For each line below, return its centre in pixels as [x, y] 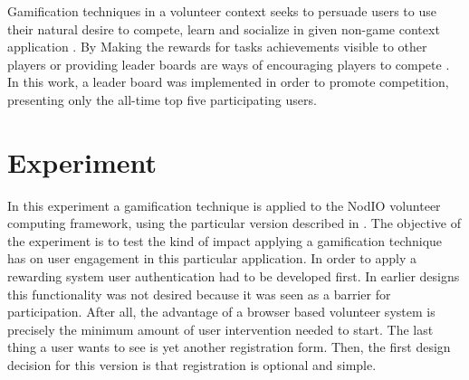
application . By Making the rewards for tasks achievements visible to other [217, 47]
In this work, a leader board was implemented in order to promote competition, [228, 82]
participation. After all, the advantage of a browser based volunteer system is [221, 312]
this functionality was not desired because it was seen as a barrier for [199, 294]
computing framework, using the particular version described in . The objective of [234, 223]
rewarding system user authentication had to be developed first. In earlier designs [234, 276]
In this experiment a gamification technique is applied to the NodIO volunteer [224, 205]
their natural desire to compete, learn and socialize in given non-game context [224, 28]
